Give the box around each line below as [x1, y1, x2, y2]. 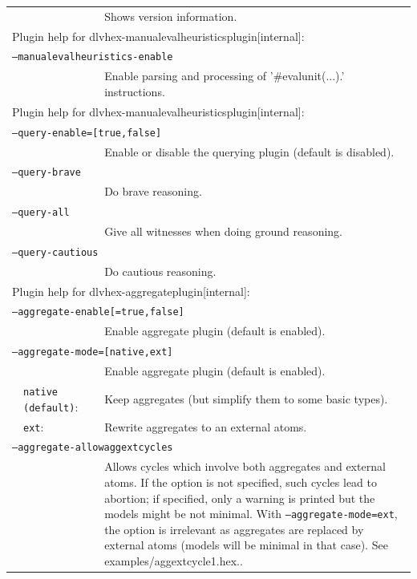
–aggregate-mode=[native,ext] [12, 346, 173, 358]
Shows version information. [104, 7, 237, 24]
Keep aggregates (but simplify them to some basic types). [104, 390, 388, 407]
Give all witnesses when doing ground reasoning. [104, 223, 342, 240]
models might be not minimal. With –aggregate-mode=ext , [104, 505, 398, 522]
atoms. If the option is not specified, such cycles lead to [104, 473, 378, 490]
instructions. [104, 83, 165, 99]
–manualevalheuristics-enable [12, 51, 173, 63]
